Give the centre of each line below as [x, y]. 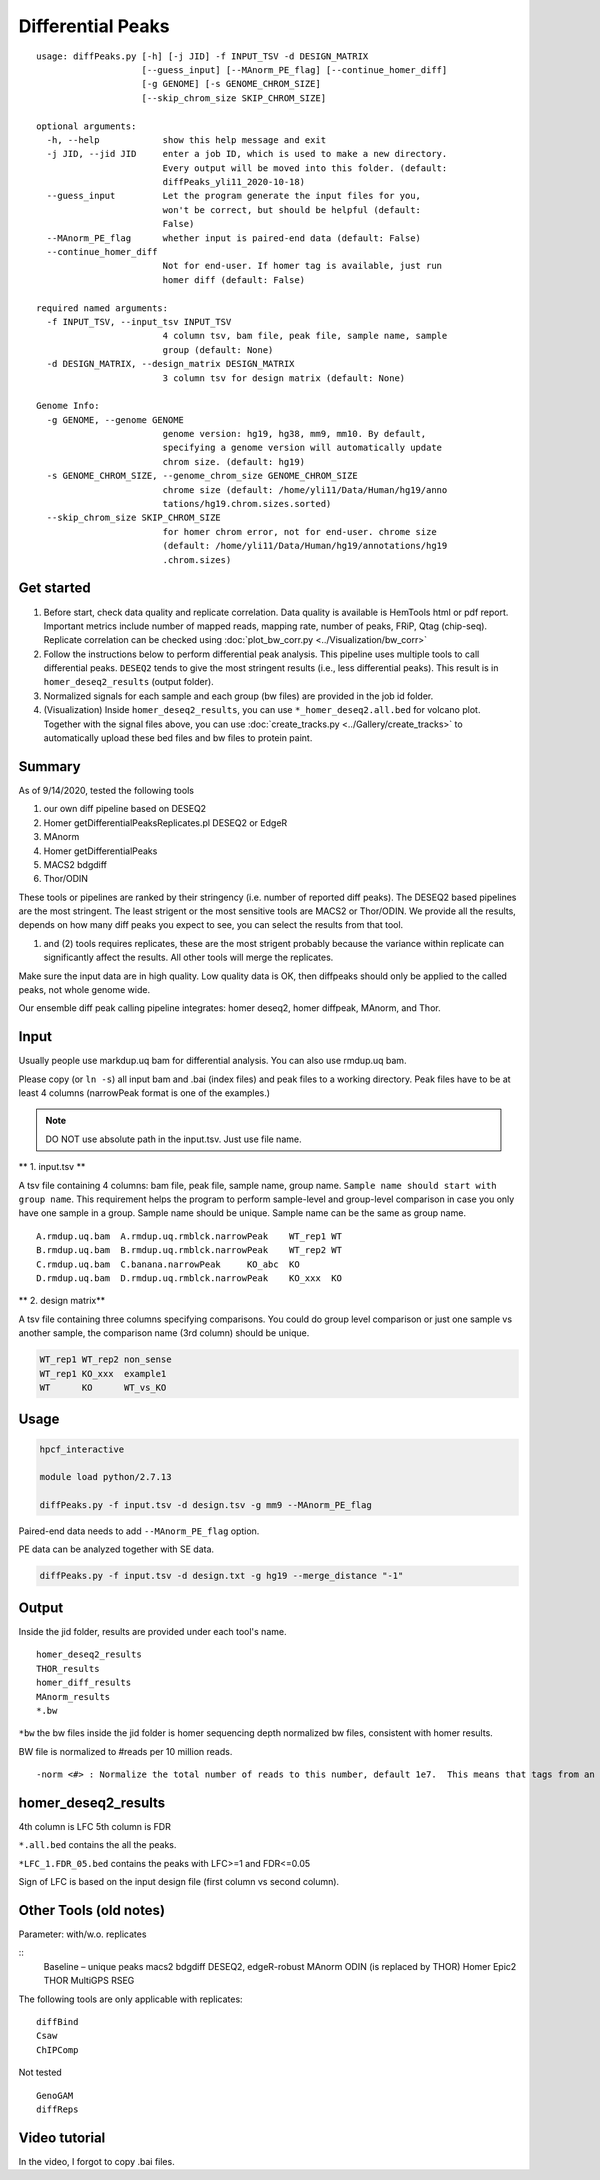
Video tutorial [62, 2137]
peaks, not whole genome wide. [84, 990]
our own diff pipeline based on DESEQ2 [125, 809]
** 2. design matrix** [61, 1301]
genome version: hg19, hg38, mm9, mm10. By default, [294, 434]
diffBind [57, 2022]
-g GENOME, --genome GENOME [115, 419]
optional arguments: [86, 126]
